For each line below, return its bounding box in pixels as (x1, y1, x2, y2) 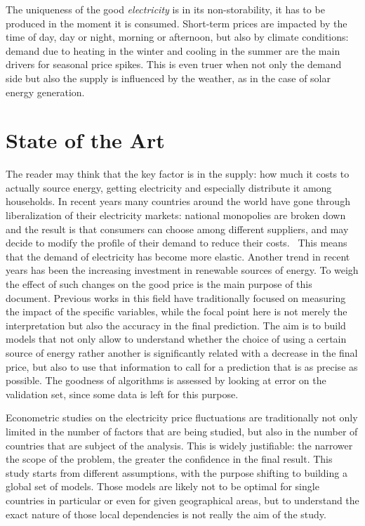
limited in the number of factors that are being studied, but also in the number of (6, 423, 358, 438)
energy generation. (6, 84, 85, 99)
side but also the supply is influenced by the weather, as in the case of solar (6, 70, 331, 85)
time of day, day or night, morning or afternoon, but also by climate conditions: (6, 29, 349, 44)
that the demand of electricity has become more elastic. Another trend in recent (6, 249, 350, 263)
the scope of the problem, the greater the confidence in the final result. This (6, 452, 333, 466)
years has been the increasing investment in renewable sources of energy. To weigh (6, 263, 359, 277)
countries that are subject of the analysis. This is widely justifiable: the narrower (6, 438, 353, 452)
